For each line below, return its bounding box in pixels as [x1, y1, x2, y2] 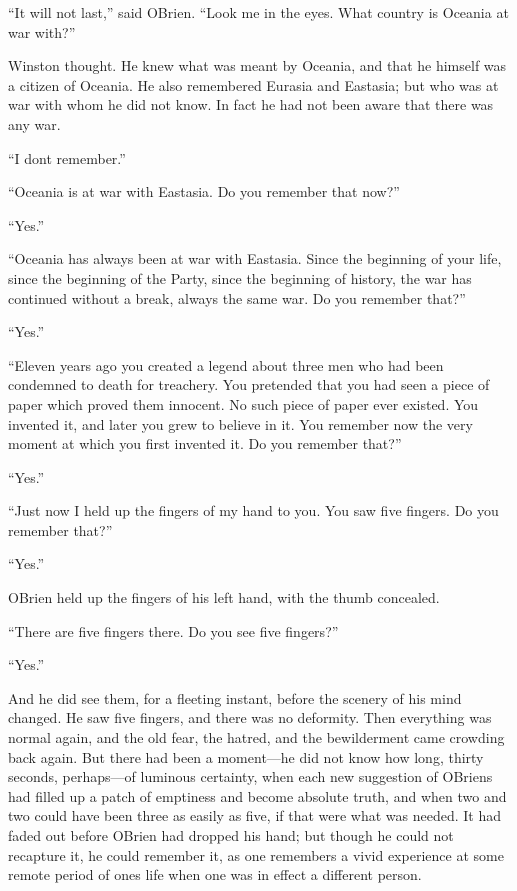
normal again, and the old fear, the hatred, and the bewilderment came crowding [8, 727, 505, 748]
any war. [8, 113, 61, 134]
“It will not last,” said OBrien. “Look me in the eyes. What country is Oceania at [8, 2, 509, 22]
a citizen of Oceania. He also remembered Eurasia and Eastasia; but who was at [8, 74, 499, 95]
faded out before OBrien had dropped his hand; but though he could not [8, 825, 454, 845]
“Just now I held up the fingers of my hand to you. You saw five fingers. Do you [8, 500, 499, 521]
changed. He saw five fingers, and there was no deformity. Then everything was [8, 707, 492, 728]
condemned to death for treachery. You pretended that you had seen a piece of [8, 374, 490, 395]
